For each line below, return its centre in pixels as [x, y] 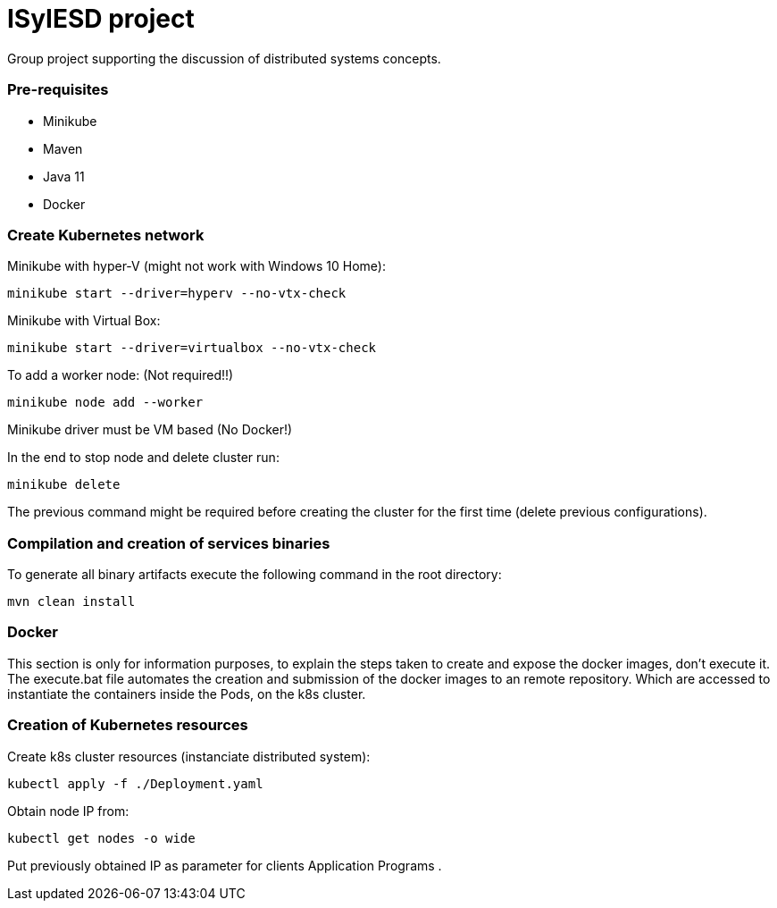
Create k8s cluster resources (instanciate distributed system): [189, 756]
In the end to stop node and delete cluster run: [143, 458]
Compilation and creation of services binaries [169, 543]
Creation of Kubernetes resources [128, 725]
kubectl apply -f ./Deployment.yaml [135, 783]
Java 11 [64, 176]
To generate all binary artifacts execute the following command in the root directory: [255, 574]
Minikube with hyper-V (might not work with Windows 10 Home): [196, 266]
